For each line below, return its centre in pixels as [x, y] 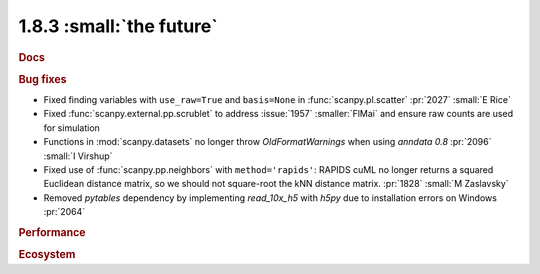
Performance [52, 232]
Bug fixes [42, 79]
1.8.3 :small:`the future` [118, 26]
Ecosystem [47, 255]
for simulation [71, 127]
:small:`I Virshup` [78, 156]
